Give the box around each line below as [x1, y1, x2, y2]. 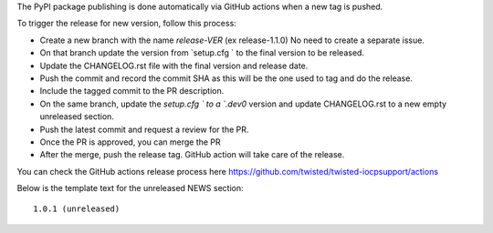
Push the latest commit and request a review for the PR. [39, 124, 249, 135]
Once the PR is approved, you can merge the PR [39, 137, 221, 147]
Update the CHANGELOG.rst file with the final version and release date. [39, 60, 309, 71]
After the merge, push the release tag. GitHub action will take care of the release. [39, 149, 345, 160]
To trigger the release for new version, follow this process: [16, 18, 236, 29]
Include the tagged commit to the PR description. [39, 86, 225, 96]
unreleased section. [39, 111, 114, 122]
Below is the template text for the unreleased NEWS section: [16, 183, 244, 194]
